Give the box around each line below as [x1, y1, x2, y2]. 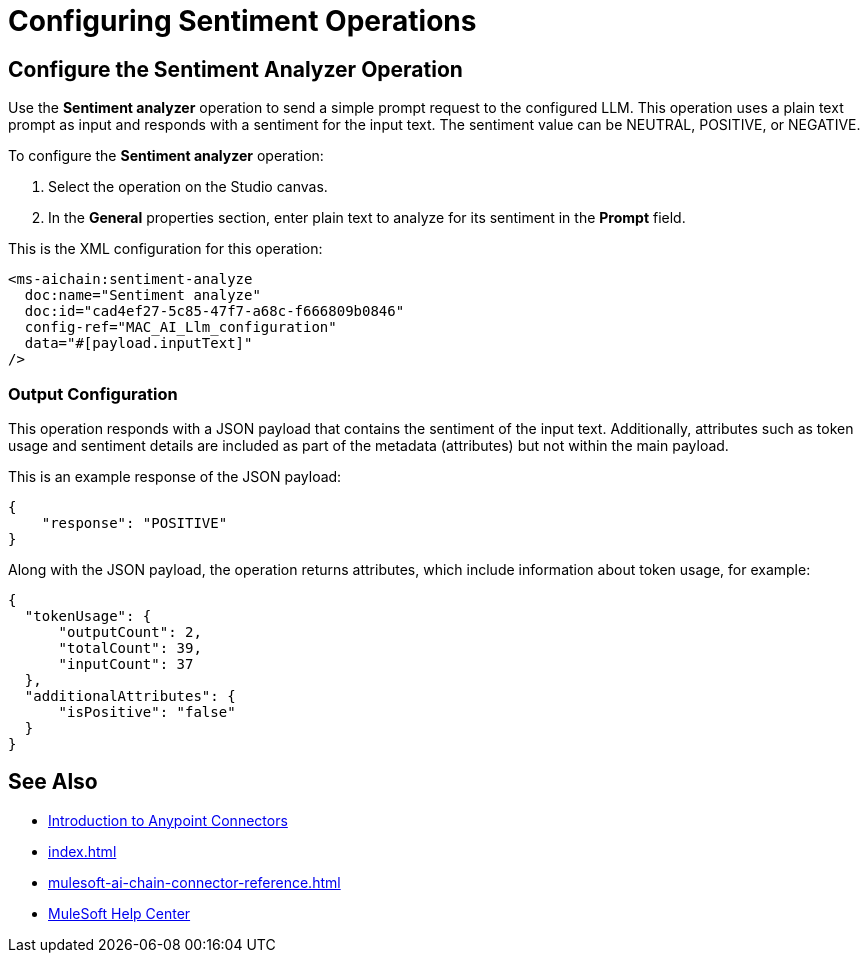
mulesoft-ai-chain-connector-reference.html [48, 873, 341, 891]
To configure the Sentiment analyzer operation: [8, 147, 324, 165]
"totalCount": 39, [58, 639, 202, 656]
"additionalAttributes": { [24, 687, 236, 704]
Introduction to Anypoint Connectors [48, 811, 288, 829]
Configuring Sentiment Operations [8, 4, 477, 38]
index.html [48, 842, 117, 860]
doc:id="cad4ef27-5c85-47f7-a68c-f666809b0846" [24, 303, 405, 320]
